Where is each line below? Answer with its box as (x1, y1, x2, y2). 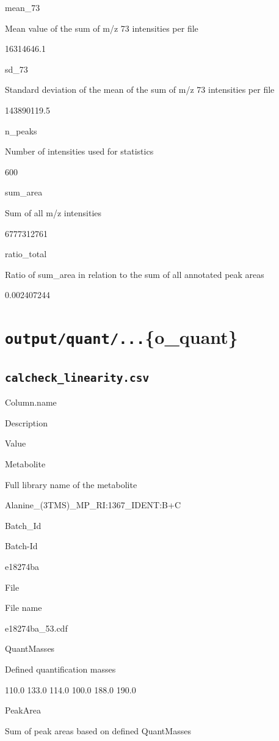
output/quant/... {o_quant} (5, 324, 238, 349)
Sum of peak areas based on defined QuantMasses (5, 724, 191, 737)
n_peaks (5, 124, 37, 137)
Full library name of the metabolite (5, 478, 137, 491)
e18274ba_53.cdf (5, 621, 68, 634)
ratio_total (5, 247, 47, 260)
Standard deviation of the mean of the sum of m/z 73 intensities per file (5, 83, 275, 96)
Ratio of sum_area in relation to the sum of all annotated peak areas (5, 268, 264, 280)
